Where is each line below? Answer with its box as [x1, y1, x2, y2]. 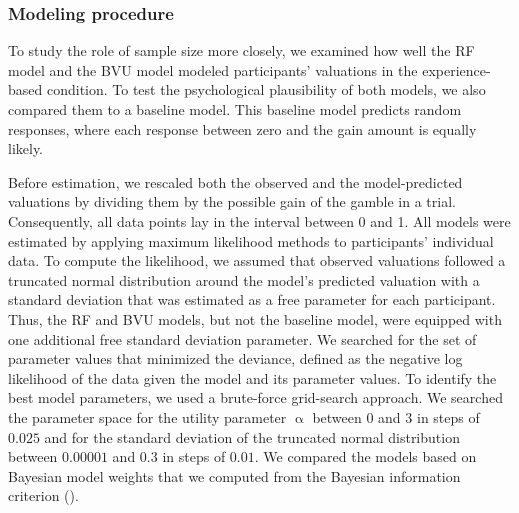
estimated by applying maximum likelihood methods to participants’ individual [8, 230, 494, 251]
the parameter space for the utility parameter [8, 406, 287, 427]
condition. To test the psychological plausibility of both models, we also [46, 79, 486, 100]
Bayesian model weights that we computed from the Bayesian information [8, 465, 461, 486]
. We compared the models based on [254, 446, 477, 467]
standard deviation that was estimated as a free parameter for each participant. [8, 289, 496, 310]
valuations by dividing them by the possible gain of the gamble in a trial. [8, 191, 456, 212]
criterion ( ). [8, 485, 79, 506]
